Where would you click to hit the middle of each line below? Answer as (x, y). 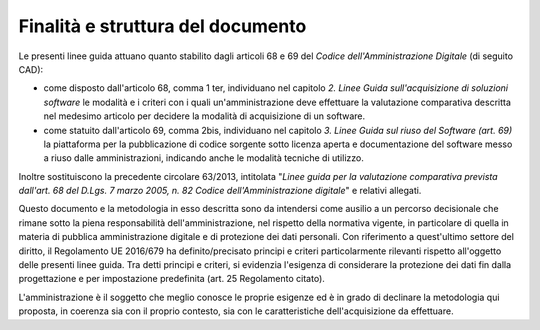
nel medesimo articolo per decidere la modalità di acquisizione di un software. (204, 116)
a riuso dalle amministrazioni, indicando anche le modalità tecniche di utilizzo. (203, 158)
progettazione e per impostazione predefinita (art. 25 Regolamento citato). (171, 279)
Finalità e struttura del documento (162, 26)
